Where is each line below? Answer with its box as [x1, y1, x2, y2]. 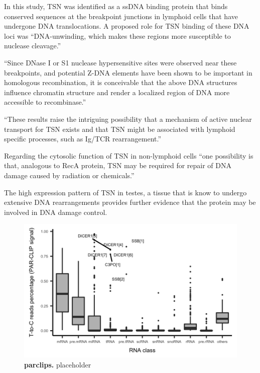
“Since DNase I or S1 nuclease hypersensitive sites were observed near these [4, 57, 237, 67]
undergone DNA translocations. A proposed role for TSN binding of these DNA [4, 21, 249, 31]
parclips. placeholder [24, 359, 91, 369]
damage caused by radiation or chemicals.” [4, 170, 135, 180]
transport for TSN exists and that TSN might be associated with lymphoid [4, 123, 235, 134]
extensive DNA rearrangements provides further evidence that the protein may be [4, 197, 256, 207]
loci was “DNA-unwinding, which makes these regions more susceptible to [4, 30, 231, 41]
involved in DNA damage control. [4, 206, 107, 217]
